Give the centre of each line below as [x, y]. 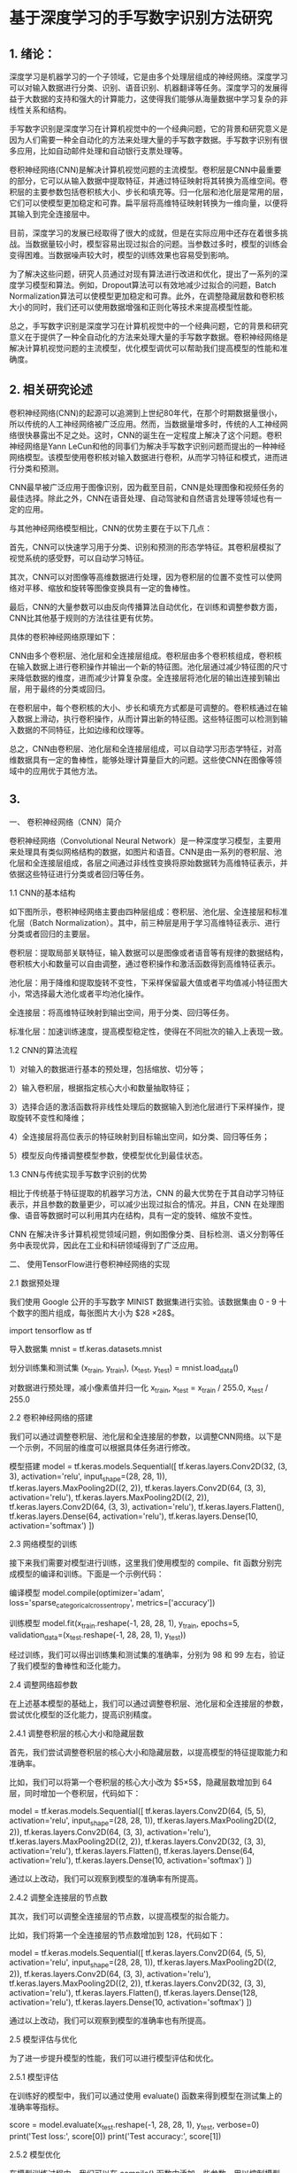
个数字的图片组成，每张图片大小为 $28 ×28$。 [94, 1312]
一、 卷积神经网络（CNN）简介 [65, 822]
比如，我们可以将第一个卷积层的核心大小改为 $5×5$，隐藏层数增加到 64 [141, 1782]
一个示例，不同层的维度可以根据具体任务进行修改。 [102, 1448]
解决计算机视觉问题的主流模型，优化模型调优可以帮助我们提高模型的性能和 [145, 348]
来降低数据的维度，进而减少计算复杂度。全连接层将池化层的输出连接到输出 [145, 677]
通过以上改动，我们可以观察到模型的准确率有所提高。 [106, 1879]
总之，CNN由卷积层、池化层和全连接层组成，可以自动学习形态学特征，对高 [146, 748]
